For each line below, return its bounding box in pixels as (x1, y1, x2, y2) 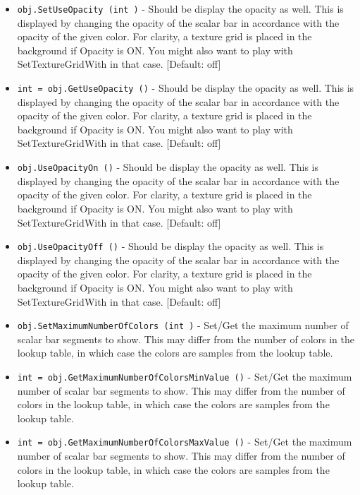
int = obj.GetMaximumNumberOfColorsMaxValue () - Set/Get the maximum (17, 434, 352, 449)
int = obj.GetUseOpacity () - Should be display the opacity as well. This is (17, 80, 354, 95)
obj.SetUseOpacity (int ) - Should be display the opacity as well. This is (17, 1, 344, 16)
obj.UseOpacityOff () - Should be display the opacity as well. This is (17, 239, 324, 254)
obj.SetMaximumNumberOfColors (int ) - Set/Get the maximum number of (17, 318, 349, 333)
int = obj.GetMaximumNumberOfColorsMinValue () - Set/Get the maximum (17, 369, 352, 383)
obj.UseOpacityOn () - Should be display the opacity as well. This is (17, 160, 319, 174)
